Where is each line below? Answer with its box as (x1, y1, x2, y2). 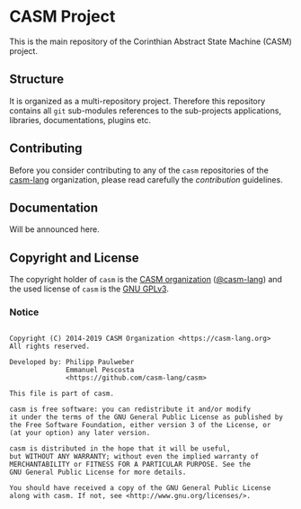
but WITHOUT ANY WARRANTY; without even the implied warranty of (9, 452, 259, 461)
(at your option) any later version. (9, 429, 151, 438)
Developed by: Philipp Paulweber (9, 358, 135, 367)
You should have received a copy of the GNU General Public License (9, 484, 271, 493)
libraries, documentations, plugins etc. (9, 114, 151, 125)
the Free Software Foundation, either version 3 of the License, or (9, 421, 271, 430)
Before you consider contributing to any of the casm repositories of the (9, 165, 270, 175)
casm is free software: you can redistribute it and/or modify (9, 405, 252, 415)
